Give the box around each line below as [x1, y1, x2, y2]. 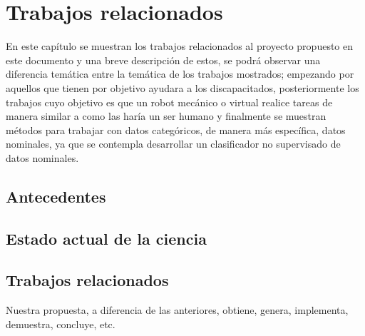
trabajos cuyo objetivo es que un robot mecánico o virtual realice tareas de [6, 94, 333, 109]
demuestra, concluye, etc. [6, 316, 115, 331]
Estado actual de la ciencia [6, 227, 207, 249]
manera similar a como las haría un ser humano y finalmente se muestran [6, 108, 327, 123]
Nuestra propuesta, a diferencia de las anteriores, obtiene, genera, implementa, [6, 302, 349, 317]
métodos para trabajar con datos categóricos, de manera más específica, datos [6, 122, 346, 137]
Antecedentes [6, 185, 106, 207]
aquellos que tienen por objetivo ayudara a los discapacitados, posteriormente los [6, 80, 359, 95]
